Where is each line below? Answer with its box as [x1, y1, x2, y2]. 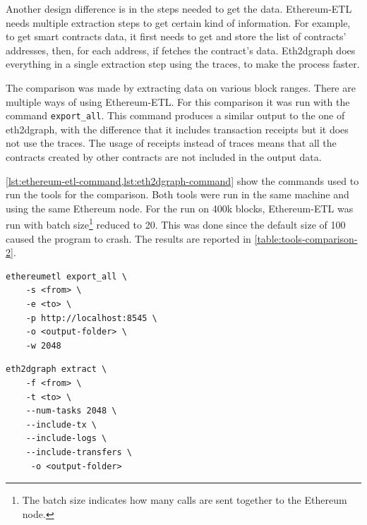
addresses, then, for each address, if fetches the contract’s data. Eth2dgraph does [6, 42, 356, 57]
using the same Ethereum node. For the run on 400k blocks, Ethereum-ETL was [6, 200, 354, 215]
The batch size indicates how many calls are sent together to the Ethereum [22, 493, 347, 507]
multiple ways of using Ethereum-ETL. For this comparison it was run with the [6, 94, 350, 109]
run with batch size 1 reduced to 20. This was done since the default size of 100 [6, 215, 346, 232]
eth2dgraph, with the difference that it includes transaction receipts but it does [6, 121, 349, 136]
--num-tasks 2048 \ [25, 406, 117, 416]
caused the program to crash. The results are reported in [6, 231, 251, 246]
